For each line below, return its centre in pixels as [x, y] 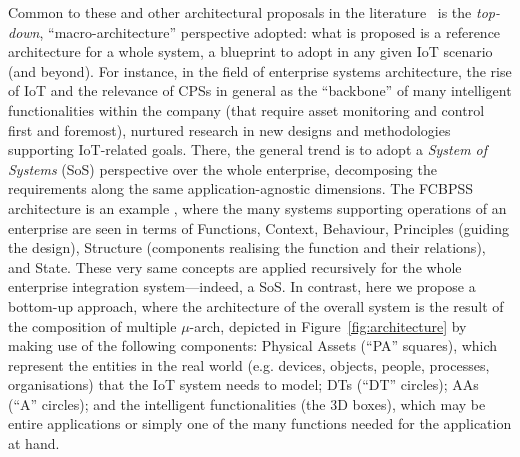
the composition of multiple [92, 325]
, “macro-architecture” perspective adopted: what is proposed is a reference [270, 31]
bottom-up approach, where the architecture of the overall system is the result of [256, 305]
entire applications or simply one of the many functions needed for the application [260, 423]
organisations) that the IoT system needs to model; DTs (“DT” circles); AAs [243, 384]
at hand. [34, 443]
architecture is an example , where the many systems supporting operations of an [257, 207]
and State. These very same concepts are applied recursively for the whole [235, 266]
